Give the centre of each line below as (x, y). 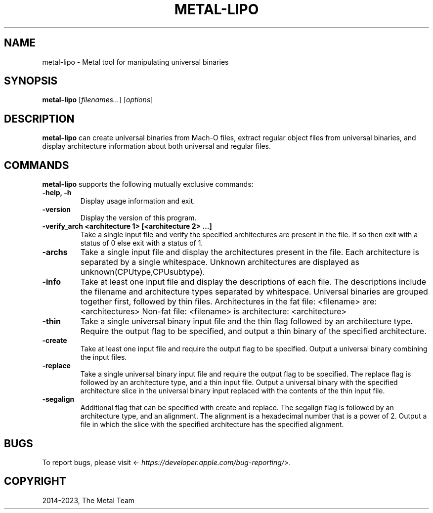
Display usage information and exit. (138, 201)
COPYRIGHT (35, 481)
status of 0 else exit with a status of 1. (142, 243)
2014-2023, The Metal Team (88, 500)
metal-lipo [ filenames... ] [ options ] (98, 100)
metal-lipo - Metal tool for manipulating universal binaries (135, 62)
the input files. (104, 357)
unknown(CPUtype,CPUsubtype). (143, 272)
